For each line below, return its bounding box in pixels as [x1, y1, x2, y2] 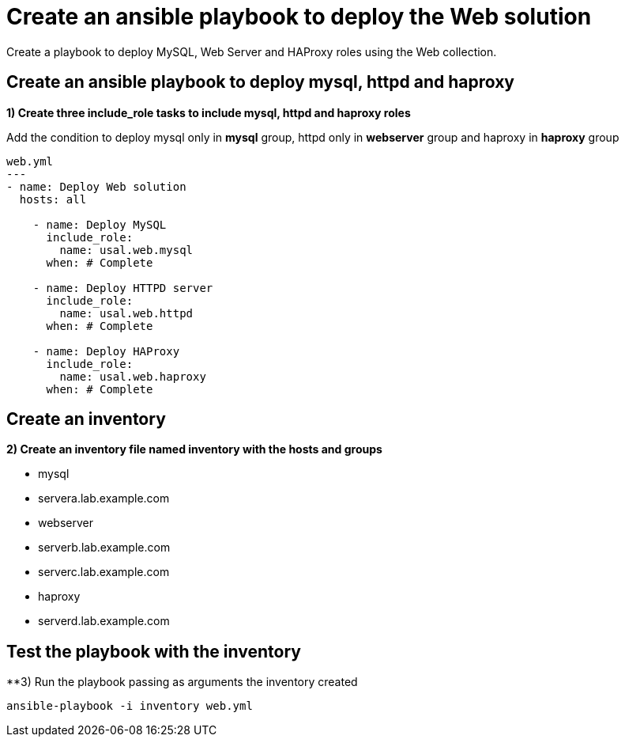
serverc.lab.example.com [38, 565, 170, 579]
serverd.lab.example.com [38, 614, 170, 628]
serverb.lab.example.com [38, 540, 171, 555]
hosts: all [19, 192, 87, 206]
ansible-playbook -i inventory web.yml [6, 699, 253, 713]
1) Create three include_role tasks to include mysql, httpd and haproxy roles [6, 105, 411, 119]
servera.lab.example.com [38, 491, 170, 506]
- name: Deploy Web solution [6, 180, 186, 193]
